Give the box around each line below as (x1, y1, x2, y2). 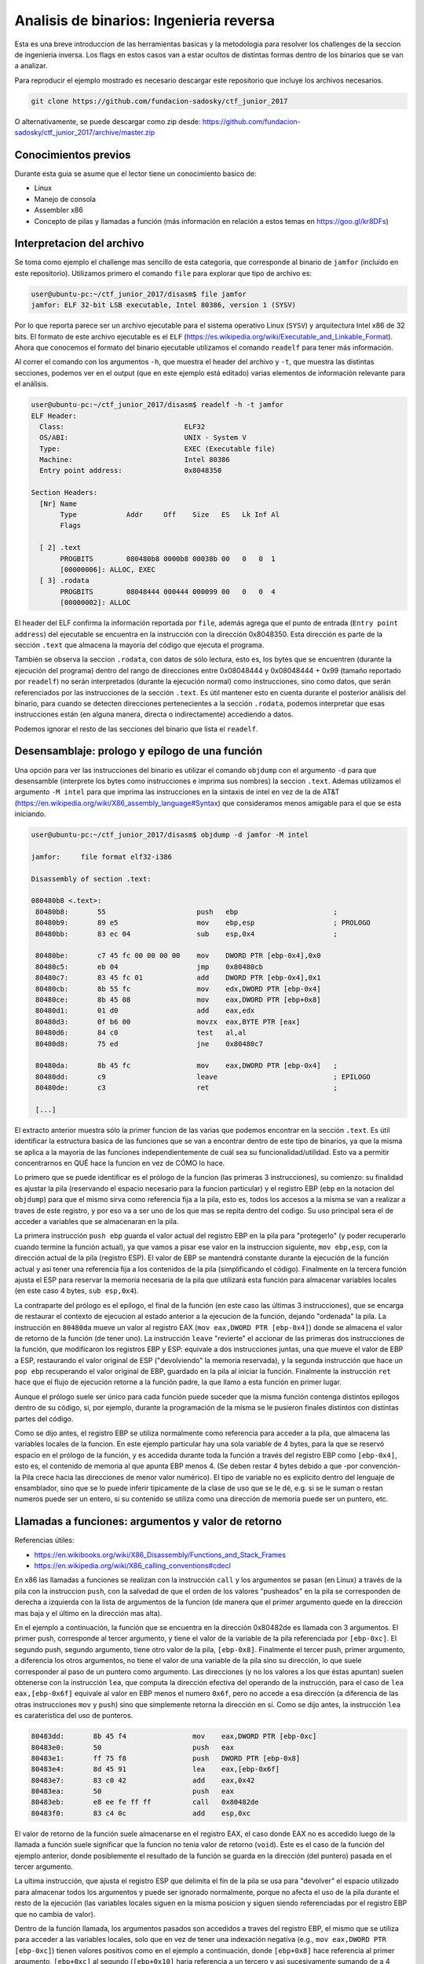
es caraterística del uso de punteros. (14, 1711, 133, 1720)
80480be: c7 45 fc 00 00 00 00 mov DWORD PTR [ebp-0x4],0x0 (35, 951, 321, 960)
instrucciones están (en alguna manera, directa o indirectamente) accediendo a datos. (14, 709, 294, 719)
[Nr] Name (39, 499, 78, 508)
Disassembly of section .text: (31, 874, 152, 883)
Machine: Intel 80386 (39, 456, 231, 464)
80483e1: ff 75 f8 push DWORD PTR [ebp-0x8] (31, 1753, 301, 1763)
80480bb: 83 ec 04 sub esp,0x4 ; (35, 929, 338, 938)
